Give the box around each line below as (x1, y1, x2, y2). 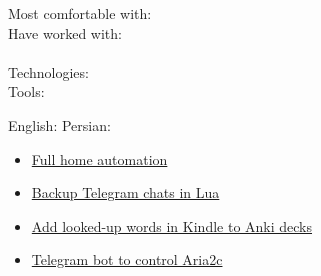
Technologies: (8, 61, 89, 82)
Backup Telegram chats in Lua (31, 182, 220, 203)
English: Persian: (8, 114, 111, 135)
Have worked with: (8, 22, 122, 43)
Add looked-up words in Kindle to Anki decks (31, 215, 313, 236)
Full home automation (31, 148, 168, 169)
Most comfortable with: (8, 3, 152, 23)
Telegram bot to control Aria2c (31, 249, 223, 270)
